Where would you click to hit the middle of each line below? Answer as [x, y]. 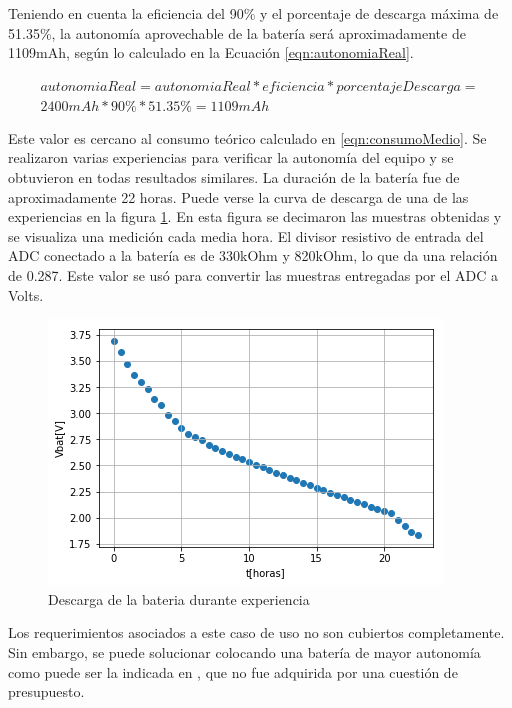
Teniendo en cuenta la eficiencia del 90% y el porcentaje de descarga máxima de [253, 13]
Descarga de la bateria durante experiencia [179, 598]
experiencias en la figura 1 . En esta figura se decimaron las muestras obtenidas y [255, 216]
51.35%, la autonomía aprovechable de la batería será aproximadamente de [237, 32]
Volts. [26, 294]
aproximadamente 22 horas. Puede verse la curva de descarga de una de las [238, 196]
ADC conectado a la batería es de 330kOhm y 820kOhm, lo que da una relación [253, 255]
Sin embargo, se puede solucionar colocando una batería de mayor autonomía [244, 651]
